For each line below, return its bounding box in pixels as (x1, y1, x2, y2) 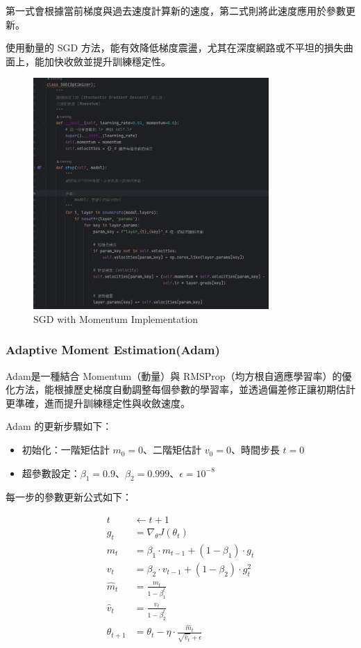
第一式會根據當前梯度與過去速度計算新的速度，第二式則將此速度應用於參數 (6, 3, 346, 17)
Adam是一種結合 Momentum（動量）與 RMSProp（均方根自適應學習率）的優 (6, 368, 352, 383)
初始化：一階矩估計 (22, 442, 110, 457)
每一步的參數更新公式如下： (6, 490, 132, 504)
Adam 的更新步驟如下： (6, 419, 112, 433)
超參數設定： (22, 465, 81, 480)
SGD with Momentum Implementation (33, 311, 199, 326)
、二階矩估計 (143, 442, 202, 457)
